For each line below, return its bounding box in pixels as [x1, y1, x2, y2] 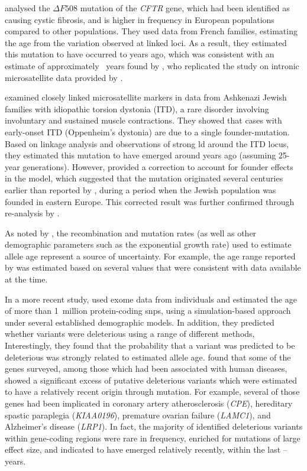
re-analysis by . [5, 207, 60, 219]
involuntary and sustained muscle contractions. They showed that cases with [5, 114, 282, 126]
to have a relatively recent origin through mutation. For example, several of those [5, 385, 300, 398]
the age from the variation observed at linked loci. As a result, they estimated [5, 36, 287, 48]
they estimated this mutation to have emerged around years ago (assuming [5, 149, 276, 161]
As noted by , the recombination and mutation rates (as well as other [5, 226, 257, 239]
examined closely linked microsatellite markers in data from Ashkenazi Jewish [5, 91, 287, 103]
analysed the [5, 2, 50, 14]
